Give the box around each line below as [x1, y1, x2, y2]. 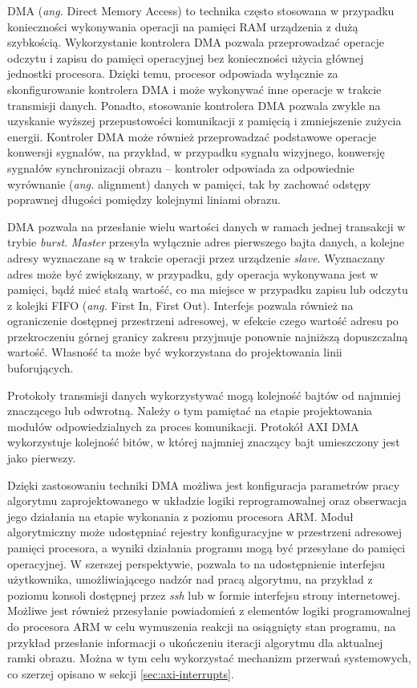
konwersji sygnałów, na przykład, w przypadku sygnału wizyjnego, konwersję [7, 144, 385, 161]
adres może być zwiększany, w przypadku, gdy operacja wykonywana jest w [7, 265, 379, 282]
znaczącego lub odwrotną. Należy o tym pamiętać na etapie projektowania [7, 402, 373, 419]
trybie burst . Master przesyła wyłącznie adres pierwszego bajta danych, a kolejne [7, 234, 405, 250]
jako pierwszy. [7, 450, 76, 466]
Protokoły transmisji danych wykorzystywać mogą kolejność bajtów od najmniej [7, 386, 401, 403]
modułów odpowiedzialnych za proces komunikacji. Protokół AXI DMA [7, 417, 359, 434]
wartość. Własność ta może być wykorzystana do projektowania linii [7, 344, 342, 360]
